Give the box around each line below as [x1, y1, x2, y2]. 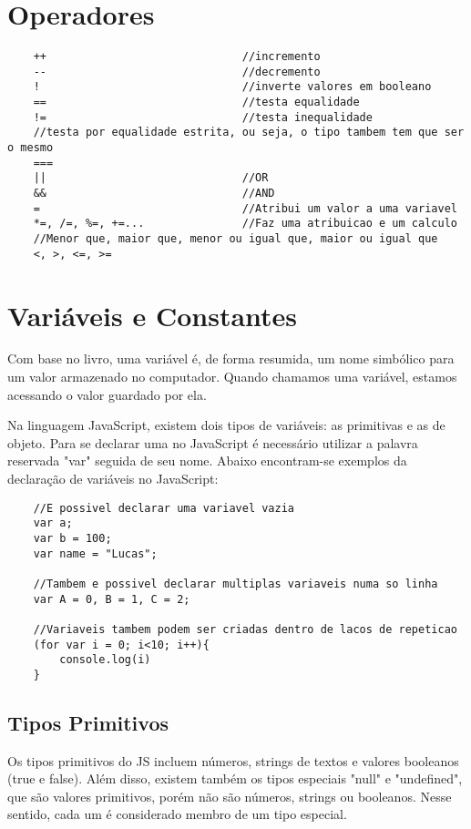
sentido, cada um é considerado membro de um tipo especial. [7, 804, 347, 824]
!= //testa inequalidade [33, 110, 373, 124]
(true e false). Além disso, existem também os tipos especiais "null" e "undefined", [7, 769, 463, 788]
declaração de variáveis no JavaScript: [7, 469, 219, 487]
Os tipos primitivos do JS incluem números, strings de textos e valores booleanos [7, 751, 459, 770]
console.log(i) [59, 653, 151, 667]
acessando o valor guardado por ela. [7, 384, 207, 404]
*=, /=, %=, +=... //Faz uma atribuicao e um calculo [33, 217, 457, 230]
